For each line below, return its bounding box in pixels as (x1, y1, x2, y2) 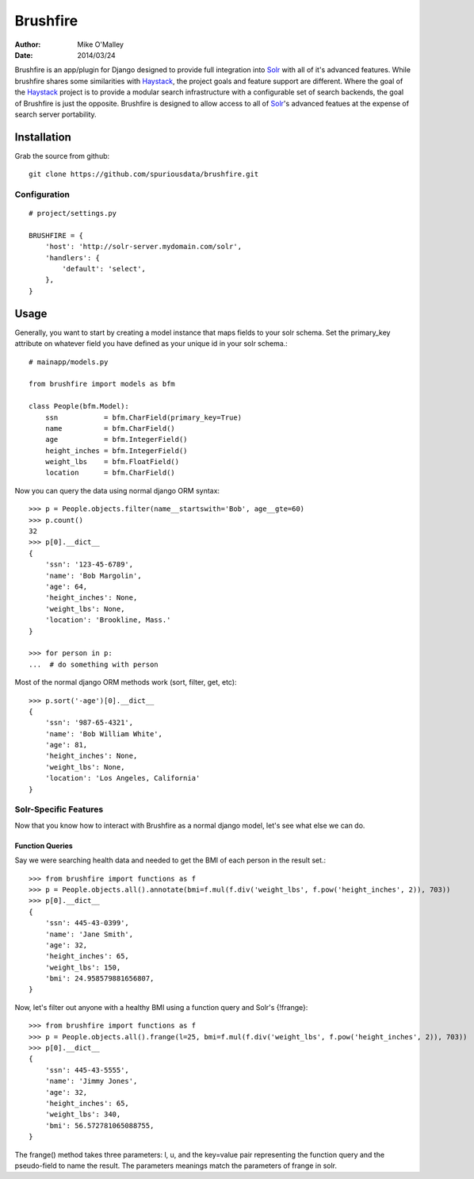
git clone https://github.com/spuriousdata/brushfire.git (29, 170, 259, 179)
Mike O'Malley (77, 40, 124, 49)
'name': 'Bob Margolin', (44, 571, 142, 580)
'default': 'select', (62, 264, 147, 274)
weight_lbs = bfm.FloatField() (44, 457, 180, 467)
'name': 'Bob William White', (44, 729, 162, 738)
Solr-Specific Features (14, 804, 104, 815)
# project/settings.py (29, 209, 117, 218)
